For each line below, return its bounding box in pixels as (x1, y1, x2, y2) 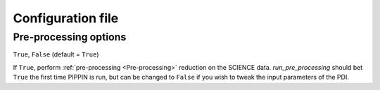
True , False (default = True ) (13, 50, 99, 59)
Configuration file (13, 10, 119, 26)
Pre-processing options (13, 31, 127, 43)
